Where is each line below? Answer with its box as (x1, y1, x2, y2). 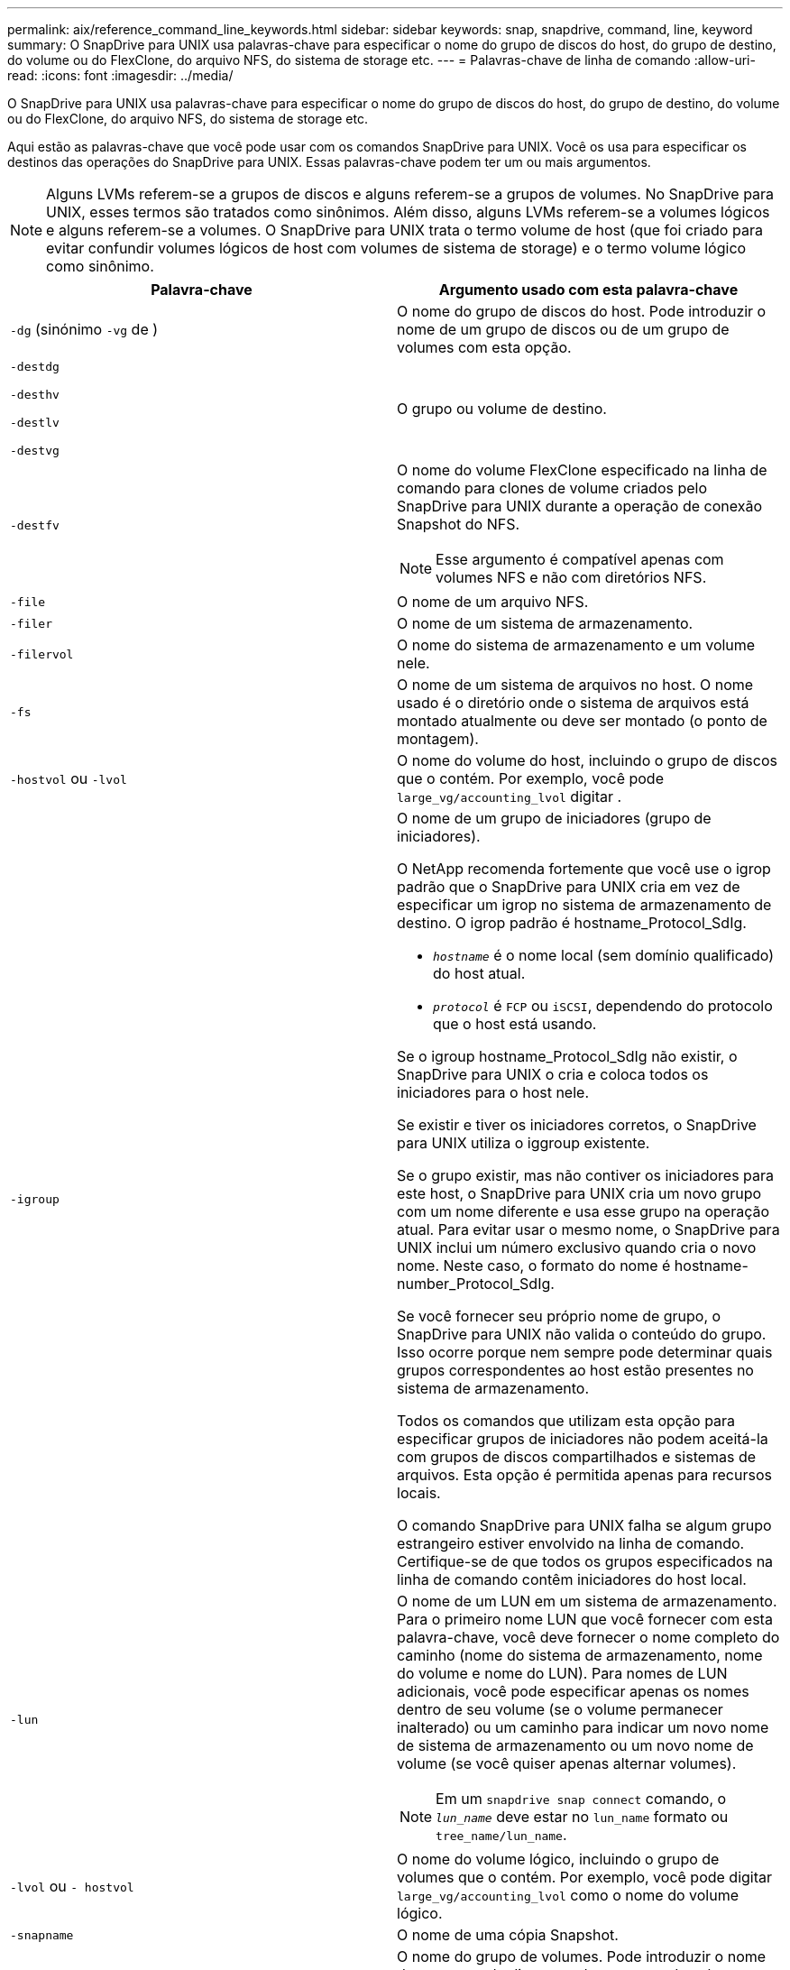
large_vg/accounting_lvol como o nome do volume (397, 1886, 739, 1904)
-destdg (10, 360, 60, 373)
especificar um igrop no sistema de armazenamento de (397, 896, 772, 914)
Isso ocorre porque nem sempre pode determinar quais (397, 1343, 773, 1361)
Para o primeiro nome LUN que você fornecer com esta (397, 1610, 773, 1628)
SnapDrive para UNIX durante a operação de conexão (397, 497, 763, 515)
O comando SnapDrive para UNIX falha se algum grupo (397, 1516, 772, 1534)
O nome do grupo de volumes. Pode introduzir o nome (397, 1947, 767, 1965)
